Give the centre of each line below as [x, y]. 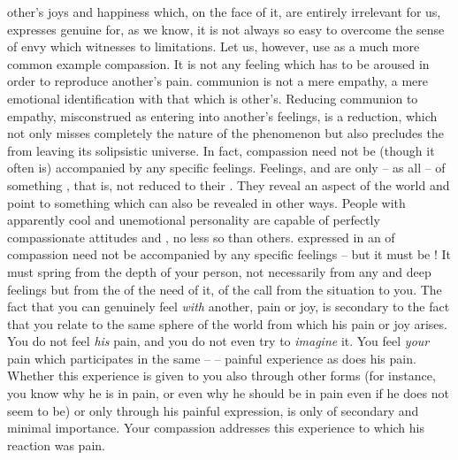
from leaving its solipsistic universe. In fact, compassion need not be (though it [221, 150]
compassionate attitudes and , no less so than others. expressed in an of [201, 237]
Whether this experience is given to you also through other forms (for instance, [221, 376]
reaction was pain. [56, 445]
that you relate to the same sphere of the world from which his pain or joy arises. [227, 323]
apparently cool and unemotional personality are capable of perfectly [194, 220]
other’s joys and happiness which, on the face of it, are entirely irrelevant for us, [224, 11]
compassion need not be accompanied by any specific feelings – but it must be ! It [229, 254]
